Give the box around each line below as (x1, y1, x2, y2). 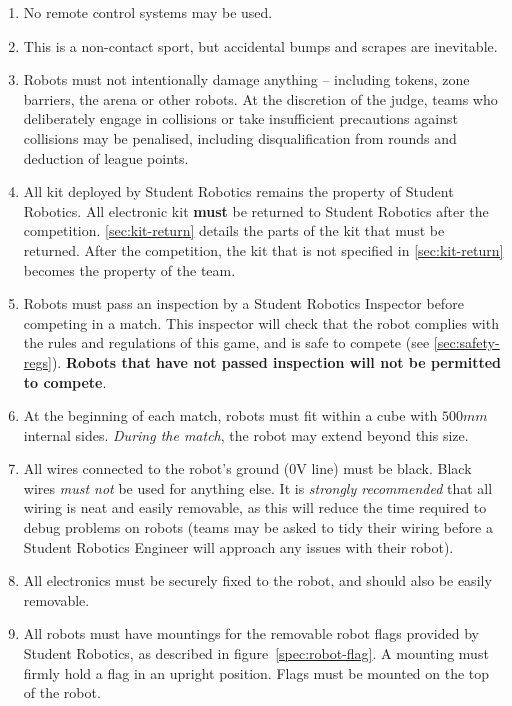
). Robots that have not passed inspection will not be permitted (51, 351, 502, 372)
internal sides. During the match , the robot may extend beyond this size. (23, 424, 469, 445)
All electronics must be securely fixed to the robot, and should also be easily (23, 570, 492, 591)
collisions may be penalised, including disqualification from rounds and (23, 127, 457, 148)
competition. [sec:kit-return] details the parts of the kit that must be (23, 220, 445, 241)
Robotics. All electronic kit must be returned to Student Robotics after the (23, 200, 489, 221)
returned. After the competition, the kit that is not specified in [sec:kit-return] (23, 239, 504, 260)
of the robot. (23, 682, 101, 703)
